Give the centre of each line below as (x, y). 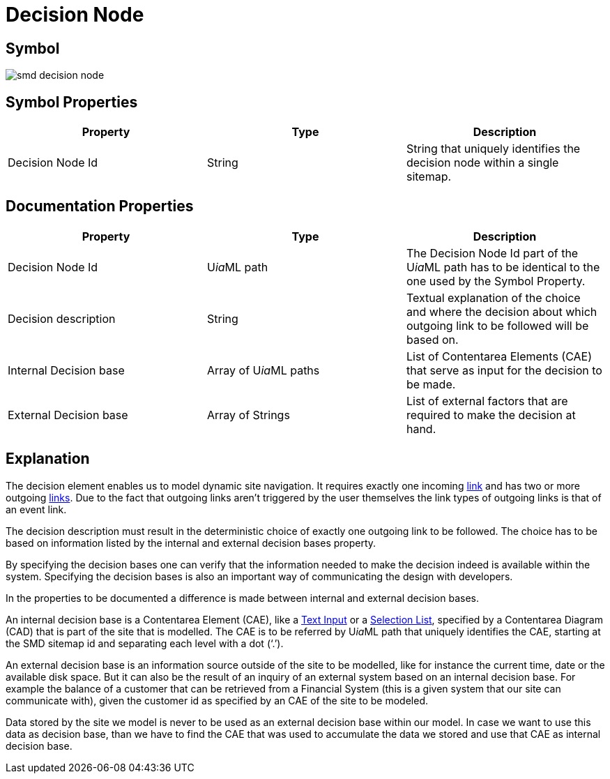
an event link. (36, 509)
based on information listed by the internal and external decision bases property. (191, 543)
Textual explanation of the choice (493, 297)
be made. (431, 384)
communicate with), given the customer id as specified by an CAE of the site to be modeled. (217, 700)
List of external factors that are (487, 401)
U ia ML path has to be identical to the (503, 267)
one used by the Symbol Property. (496, 281)
